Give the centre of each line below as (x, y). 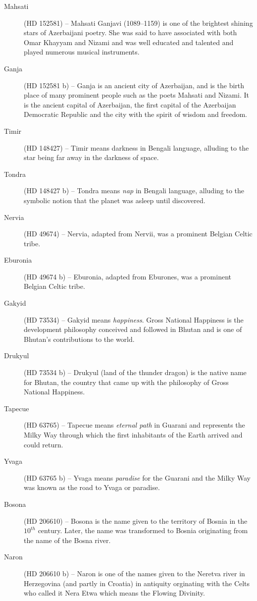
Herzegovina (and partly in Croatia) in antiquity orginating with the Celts (137, 583)
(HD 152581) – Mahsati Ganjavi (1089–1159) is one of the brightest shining (138, 23)
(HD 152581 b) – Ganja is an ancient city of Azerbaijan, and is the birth (134, 85)
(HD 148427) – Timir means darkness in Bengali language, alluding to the (136, 147)
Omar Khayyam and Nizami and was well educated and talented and (129, 42)
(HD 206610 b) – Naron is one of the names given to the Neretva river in (134, 573)
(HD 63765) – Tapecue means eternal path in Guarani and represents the (134, 425)
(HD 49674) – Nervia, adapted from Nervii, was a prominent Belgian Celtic (138, 234)
